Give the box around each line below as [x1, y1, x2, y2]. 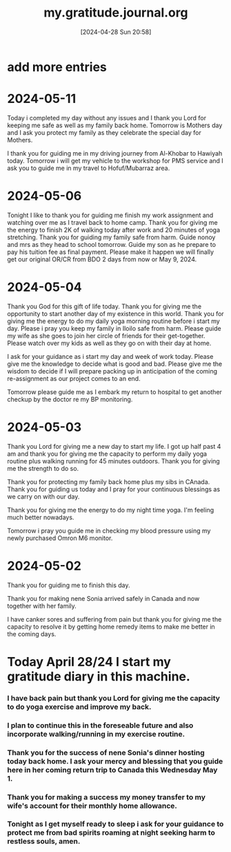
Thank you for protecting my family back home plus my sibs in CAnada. [7, 477, 210, 485]
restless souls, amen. [7, 837, 81, 846]
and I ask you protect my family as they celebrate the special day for [7, 128, 201, 136]
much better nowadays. [7, 513, 74, 521]
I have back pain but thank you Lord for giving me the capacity [7, 693, 221, 703]
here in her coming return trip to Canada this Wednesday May [7, 765, 218, 775]
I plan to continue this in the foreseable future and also [7, 721, 194, 730]
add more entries [7, 59, 107, 75]
